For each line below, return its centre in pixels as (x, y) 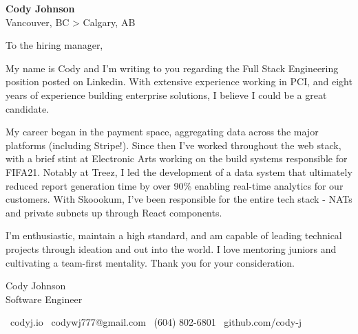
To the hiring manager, (54, 45)
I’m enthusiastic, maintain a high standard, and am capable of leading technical (174, 235)
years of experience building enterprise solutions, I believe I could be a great (166, 94)
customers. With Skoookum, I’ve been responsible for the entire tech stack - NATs (179, 199)
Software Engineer (44, 299)
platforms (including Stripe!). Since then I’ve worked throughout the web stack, (173, 145)
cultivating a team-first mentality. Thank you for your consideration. (150, 262)
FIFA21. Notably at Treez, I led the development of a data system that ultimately (179, 171)
